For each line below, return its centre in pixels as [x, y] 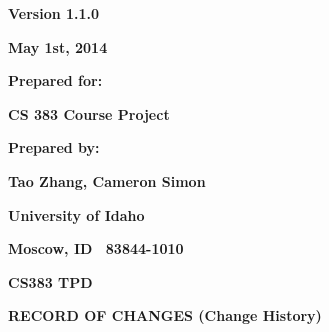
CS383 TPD [50, 281]
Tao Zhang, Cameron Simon [107, 180]
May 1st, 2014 [58, 46]
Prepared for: [55, 80]
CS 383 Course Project [89, 113]
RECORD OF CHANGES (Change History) [165, 315]
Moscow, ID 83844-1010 [96, 248]
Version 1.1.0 [54, 13]
